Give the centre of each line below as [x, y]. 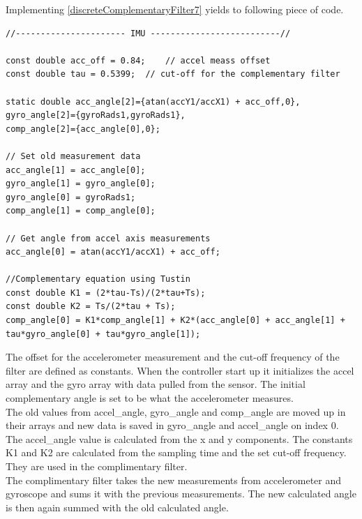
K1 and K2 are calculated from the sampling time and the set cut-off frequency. [176, 452]
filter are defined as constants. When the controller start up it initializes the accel [180, 370]
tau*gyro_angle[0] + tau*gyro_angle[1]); [103, 334]
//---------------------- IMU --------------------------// [148, 33]
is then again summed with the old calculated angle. [117, 507]
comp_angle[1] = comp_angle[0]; [81, 211]
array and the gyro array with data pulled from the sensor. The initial [156, 384]
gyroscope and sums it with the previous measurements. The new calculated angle [181, 494]
